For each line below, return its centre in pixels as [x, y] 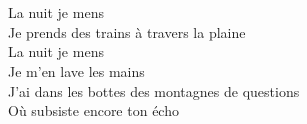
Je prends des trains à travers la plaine [127, 31]
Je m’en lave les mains [76, 70]
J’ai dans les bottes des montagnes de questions [154, 90]
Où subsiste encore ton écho [93, 110]
